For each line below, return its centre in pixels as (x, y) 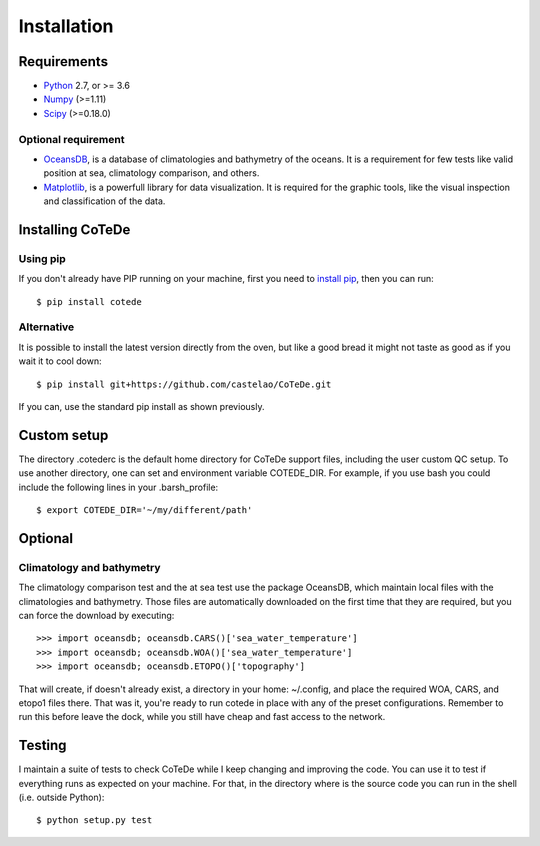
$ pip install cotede (89, 301)
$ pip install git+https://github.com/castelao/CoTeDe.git (184, 384)
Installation (66, 26)
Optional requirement (71, 139)
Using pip (42, 258)
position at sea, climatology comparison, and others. (151, 173)
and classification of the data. (104, 201)
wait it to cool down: (60, 361)
